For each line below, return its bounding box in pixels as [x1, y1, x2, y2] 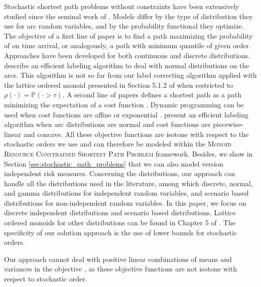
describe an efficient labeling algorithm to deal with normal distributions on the [4, 60, 249, 70]
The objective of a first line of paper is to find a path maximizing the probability [4, 30, 253, 41]
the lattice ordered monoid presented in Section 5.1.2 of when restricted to [4, 79, 233, 90]
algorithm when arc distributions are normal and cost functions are [4, 119, 211, 129]
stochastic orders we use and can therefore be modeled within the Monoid [4, 138, 231, 149]
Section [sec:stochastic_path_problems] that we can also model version [4, 158, 223, 169]
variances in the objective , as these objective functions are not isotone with [4, 263, 237, 274]
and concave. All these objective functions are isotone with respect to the [23, 128, 249, 139]
